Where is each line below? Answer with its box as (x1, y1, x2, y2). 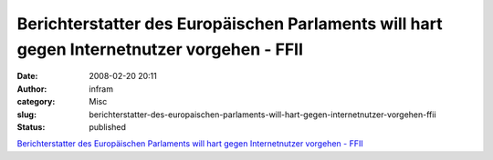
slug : (16, 109, 37, 120)
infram (89, 83, 114, 95)
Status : (16, 121, 46, 132)
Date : (16, 71, 38, 82)
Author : (16, 83, 47, 95)
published (89, 121, 127, 132)
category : (16, 96, 56, 107)
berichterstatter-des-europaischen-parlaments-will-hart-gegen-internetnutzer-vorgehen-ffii (89, 109, 437, 120)
